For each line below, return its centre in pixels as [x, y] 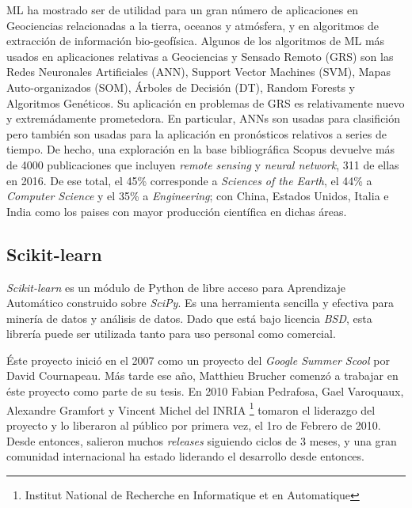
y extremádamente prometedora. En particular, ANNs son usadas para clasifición [204, 118]
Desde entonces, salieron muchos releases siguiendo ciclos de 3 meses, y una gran [202, 440]
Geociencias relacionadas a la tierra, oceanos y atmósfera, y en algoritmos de [193, 25]
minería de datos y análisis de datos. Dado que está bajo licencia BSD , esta [189, 318]
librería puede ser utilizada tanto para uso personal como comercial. [171, 334]
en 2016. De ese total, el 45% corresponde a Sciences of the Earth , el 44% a [189, 180]
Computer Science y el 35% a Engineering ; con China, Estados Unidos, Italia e [198, 196]
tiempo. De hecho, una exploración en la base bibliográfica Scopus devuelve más [201, 149]
